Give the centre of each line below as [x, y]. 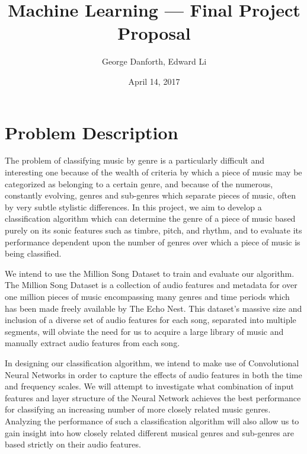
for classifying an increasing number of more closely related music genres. [138, 409]
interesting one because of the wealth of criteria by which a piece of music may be [153, 172]
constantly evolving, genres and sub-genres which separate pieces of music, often [151, 195]
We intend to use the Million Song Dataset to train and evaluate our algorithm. [150, 273]
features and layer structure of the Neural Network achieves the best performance [153, 397]
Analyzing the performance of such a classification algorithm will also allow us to [152, 421]
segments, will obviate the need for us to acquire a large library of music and [144, 331]
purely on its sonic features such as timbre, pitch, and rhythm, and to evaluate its [153, 230]
